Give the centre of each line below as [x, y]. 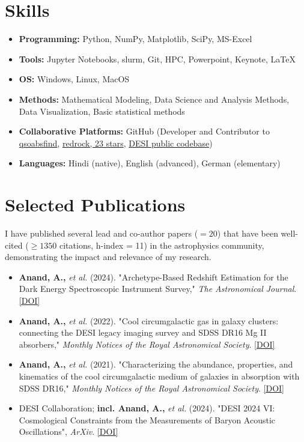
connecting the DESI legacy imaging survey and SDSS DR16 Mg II [143, 332]
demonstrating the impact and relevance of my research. [108, 257]
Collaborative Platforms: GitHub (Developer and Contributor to [144, 131]
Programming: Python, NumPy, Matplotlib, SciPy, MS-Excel [135, 39]
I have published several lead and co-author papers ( [102, 233]
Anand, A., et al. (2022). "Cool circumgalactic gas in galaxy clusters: [149, 320]
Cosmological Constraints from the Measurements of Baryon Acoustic [147, 419]
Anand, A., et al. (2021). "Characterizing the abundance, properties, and [156, 364]
